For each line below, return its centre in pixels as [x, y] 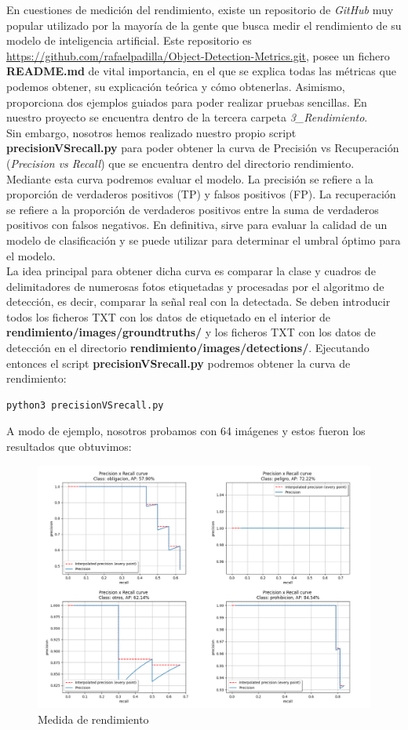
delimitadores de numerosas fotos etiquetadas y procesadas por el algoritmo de [195, 286]
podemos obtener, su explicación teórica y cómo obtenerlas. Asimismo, [176, 86]
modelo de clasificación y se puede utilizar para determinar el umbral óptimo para [204, 240]
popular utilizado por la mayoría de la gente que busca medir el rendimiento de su [204, 25]
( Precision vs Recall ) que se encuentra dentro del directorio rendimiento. [180, 163]
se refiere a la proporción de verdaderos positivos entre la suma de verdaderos [193, 209]
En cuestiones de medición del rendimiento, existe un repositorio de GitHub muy [200, 9]
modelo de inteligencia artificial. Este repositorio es [129, 40]
